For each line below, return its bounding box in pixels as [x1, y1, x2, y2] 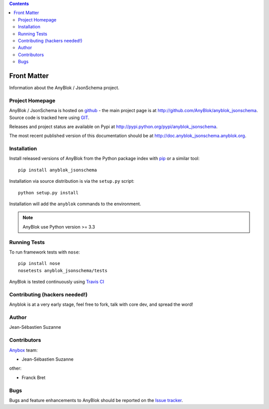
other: [9, 365, 22, 371]
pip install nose [18, 261, 60, 267]
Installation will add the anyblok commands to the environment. [9, 201, 141, 207]
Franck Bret [21, 374, 46, 381]
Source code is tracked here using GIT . [9, 115, 90, 121]
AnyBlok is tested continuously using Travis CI [9, 279, 105, 285]
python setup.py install [18, 190, 79, 195]
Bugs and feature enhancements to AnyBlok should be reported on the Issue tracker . [9, 397, 183, 403]
